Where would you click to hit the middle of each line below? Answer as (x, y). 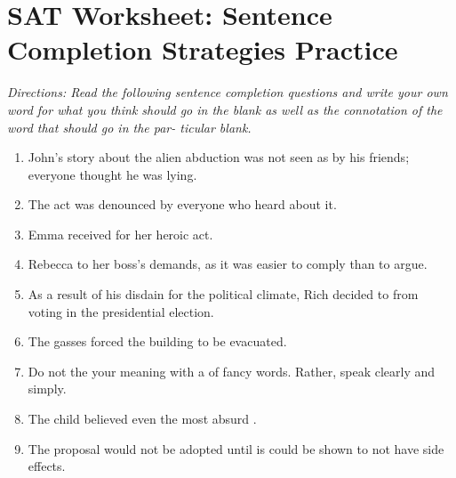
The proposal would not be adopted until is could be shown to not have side (236, 448)
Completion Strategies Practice (203, 49)
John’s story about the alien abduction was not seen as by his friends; (219, 157)
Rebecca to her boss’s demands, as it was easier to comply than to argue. (228, 264)
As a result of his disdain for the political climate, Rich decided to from (223, 294)
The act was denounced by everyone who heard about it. (182, 204)
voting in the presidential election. (121, 311)
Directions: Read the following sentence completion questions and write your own (228, 92)
